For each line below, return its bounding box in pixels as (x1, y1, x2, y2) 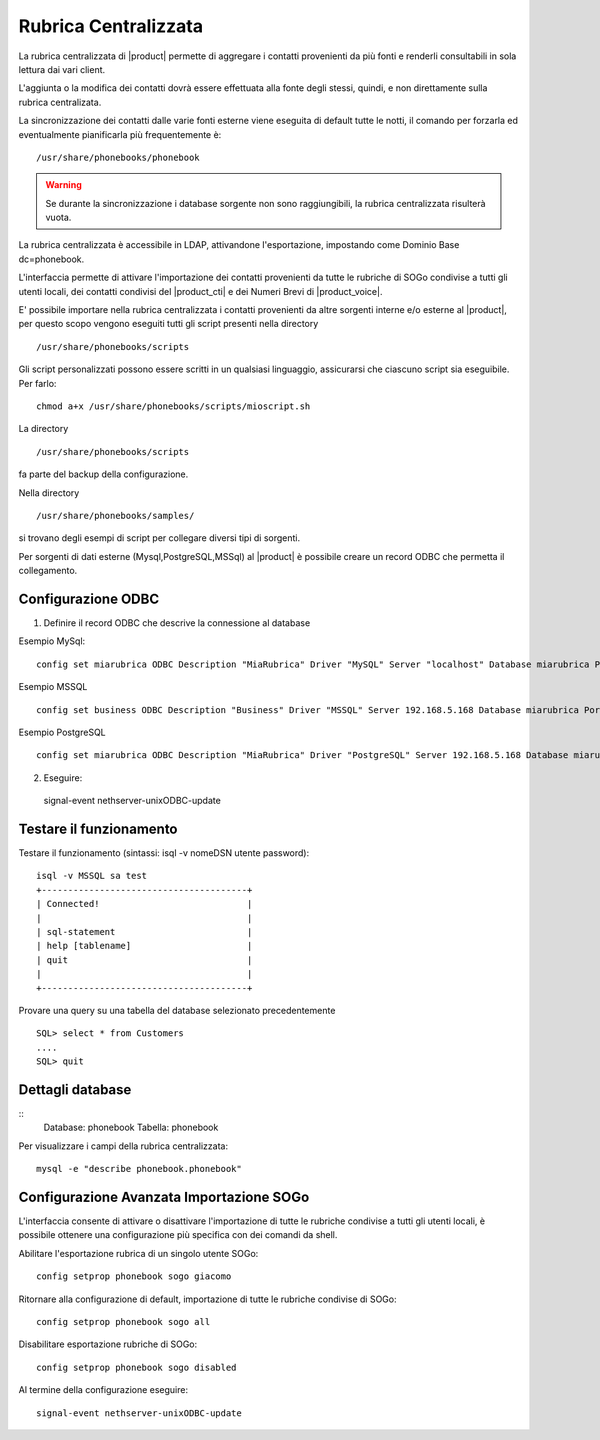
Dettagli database (18, 1081, 132, 1098)
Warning (45, 179, 82, 191)
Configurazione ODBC (18, 590, 160, 607)
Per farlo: (18, 377, 57, 389)
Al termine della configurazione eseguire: (18, 1384, 189, 1396)
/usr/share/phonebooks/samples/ (36, 510, 195, 521)
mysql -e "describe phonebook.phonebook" (36, 1163, 242, 1175)
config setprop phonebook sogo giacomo (36, 1271, 232, 1282)
